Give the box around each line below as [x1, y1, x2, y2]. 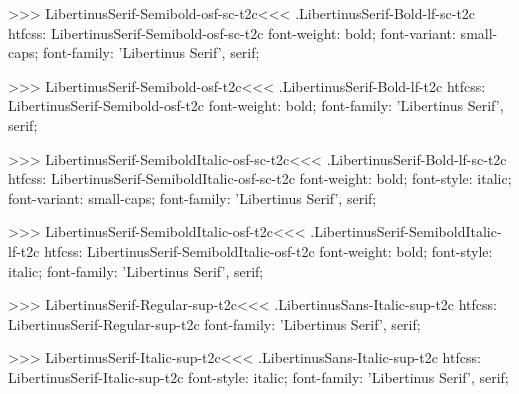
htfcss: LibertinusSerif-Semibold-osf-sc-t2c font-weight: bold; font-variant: [8, 22, 456, 43]
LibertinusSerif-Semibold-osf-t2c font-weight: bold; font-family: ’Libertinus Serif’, [8, 95, 504, 116]
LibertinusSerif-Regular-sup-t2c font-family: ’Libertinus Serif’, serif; [8, 313, 421, 334]
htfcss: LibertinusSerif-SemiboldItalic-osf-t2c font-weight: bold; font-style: [44, 240, 493, 261]
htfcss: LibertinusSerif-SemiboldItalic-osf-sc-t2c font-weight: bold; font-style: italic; [8, 168, 512, 189]
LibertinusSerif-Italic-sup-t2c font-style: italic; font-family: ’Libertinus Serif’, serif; [8, 366, 509, 387]
